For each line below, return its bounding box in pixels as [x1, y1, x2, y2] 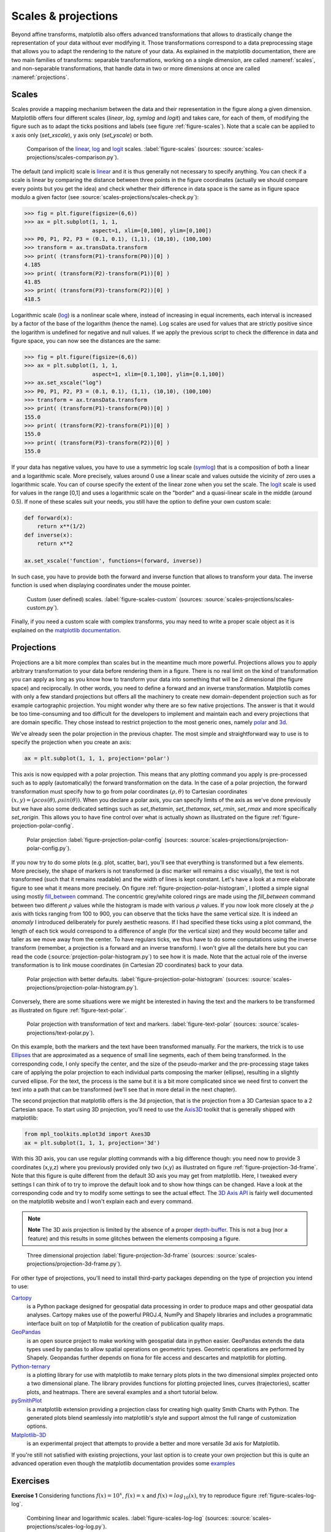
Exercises [11, 1476, 50, 1486]
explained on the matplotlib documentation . [11, 626, 121, 634]
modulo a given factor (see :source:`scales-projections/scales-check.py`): [11, 193, 199, 200]
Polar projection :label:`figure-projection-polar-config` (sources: [26, 836, 188, 843]
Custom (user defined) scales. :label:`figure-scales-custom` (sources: [26, 595, 204, 603]
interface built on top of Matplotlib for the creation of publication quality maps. [26, 1319, 225, 1327]
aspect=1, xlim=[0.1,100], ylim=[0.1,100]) [92, 371, 225, 377]
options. [26, 1422, 48, 1430]
